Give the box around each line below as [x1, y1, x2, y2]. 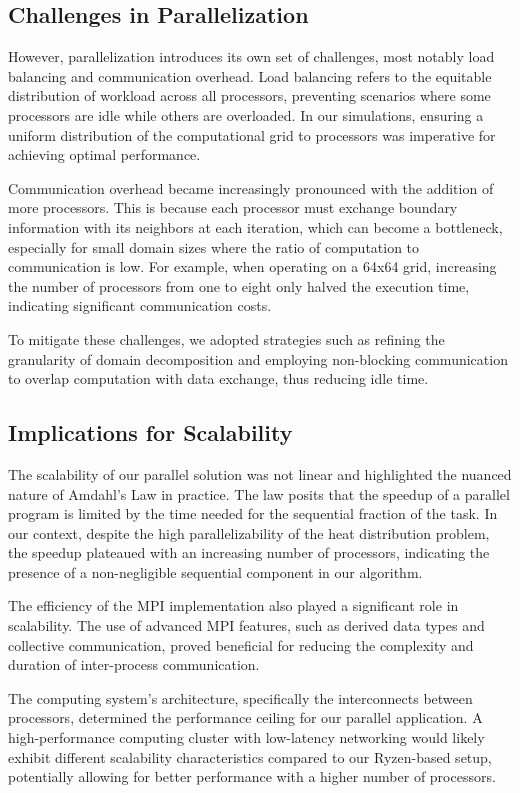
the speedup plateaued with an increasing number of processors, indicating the [8, 542, 490, 563]
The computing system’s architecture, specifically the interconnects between [8, 687, 473, 708]
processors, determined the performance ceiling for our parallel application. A [8, 707, 483, 728]
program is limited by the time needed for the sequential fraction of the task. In [8, 503, 498, 524]
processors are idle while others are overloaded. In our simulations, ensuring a [8, 104, 484, 125]
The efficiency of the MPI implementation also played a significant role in [8, 595, 459, 616]
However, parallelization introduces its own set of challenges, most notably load [8, 46, 495, 67]
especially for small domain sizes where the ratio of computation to [8, 236, 420, 257]
